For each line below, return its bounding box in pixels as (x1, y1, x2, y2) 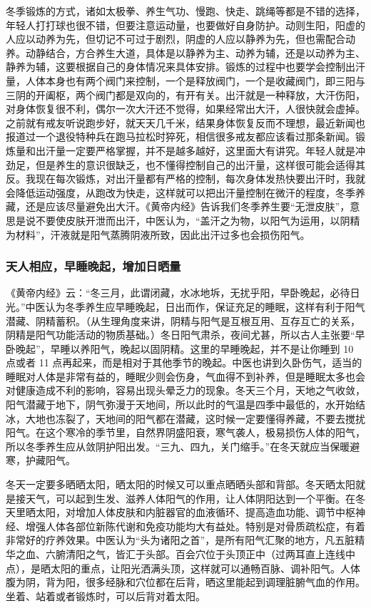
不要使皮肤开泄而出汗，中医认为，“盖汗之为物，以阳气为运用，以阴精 (35, 212, 360, 227)
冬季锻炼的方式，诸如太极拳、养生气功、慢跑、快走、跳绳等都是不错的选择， (6, 4, 365, 18)
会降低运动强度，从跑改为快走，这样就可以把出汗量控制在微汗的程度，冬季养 (6, 185, 365, 200)
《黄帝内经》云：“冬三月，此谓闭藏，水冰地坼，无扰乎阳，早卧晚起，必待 (6, 285, 350, 300)
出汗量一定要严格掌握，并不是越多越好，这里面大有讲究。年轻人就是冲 (35, 143, 365, 158)
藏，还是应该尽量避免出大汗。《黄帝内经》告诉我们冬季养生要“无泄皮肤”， (6, 199, 350, 214)
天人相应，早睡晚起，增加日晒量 (6, 257, 181, 275)
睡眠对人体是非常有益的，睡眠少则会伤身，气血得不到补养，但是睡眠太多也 (6, 369, 355, 383)
